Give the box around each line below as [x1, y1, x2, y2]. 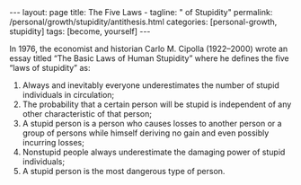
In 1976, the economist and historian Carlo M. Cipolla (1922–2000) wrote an [9, 43, 288, 54]
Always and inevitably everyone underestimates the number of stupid [22, 80, 280, 91]
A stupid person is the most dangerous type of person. [22, 166, 226, 176]
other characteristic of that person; [22, 109, 153, 119]
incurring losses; [22, 137, 85, 147]
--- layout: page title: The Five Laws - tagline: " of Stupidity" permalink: [9, 7, 273, 17]
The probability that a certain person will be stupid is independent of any [22, 99, 292, 110]
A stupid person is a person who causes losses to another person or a [22, 119, 282, 128]
